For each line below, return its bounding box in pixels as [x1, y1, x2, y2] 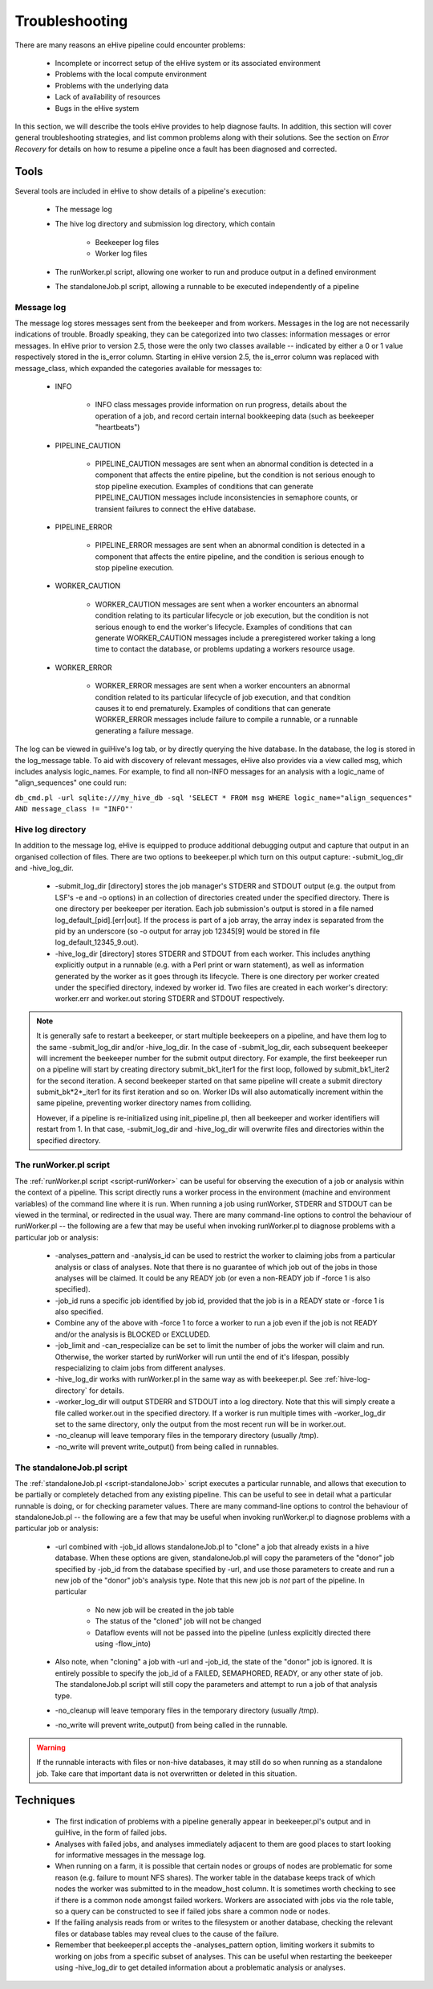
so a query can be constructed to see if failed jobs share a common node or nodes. [55, 1906, 330, 1916]
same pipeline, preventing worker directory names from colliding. [36, 1098, 253, 1108]
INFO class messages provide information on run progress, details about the [95, 400, 347, 410]
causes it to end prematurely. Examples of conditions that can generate [95, 704, 331, 713]
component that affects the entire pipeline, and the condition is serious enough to [95, 551, 365, 562]
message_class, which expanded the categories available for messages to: [14, 363, 262, 373]
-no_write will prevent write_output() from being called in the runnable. [55, 1720, 288, 1730]
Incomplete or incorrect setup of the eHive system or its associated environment [55, 58, 321, 67]
